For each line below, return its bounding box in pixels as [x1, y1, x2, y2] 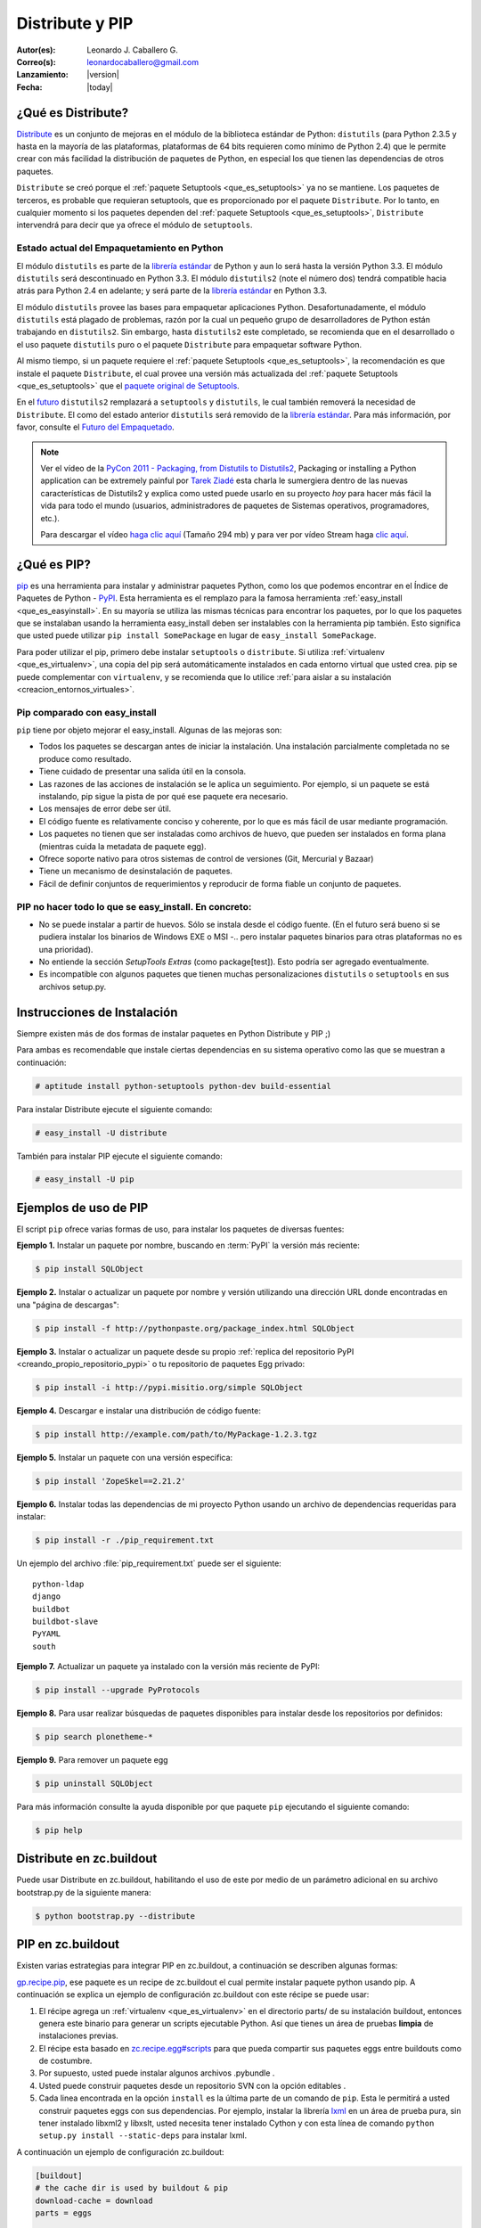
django [32, 1592, 61, 1601]
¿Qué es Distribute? [16, 105, 129, 120]
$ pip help [35, 1825, 83, 1835]
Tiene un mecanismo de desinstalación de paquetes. [38, 865, 233, 877]
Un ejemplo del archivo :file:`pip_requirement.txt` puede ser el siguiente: [16, 1558, 282, 1569]
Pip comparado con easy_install [16, 706, 158, 718]
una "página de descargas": [16, 1299, 119, 1310]
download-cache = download [35, 2195, 153, 2206]
